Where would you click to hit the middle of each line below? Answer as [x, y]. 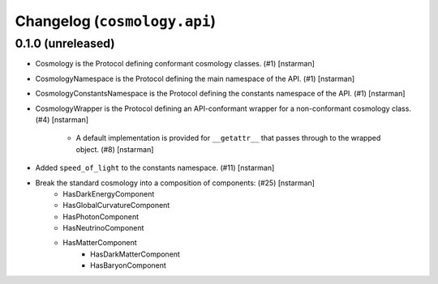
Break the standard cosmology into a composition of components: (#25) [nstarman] [175, 183]
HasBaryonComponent [128, 265]
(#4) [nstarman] [62, 119]
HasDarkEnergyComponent [109, 193]
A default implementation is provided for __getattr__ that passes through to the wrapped [228, 138]
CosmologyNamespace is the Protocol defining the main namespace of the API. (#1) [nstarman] [195, 78]
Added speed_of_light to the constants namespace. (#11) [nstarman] [155, 168]
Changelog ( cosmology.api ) [116, 21]
